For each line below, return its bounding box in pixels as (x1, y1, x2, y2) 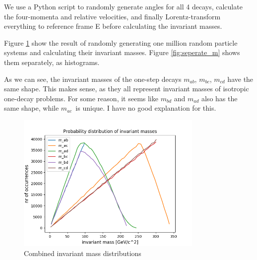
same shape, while (4, 103, 59, 113)
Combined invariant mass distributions (24, 248, 141, 258)
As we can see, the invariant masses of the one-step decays (4, 73, 182, 84)
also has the (201, 93, 238, 103)
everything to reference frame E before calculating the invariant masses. (4, 21, 222, 31)
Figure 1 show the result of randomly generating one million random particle (4, 37, 238, 48)
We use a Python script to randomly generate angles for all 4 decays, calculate (4, 1, 243, 11)
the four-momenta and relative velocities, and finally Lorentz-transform (4, 11, 221, 21)
